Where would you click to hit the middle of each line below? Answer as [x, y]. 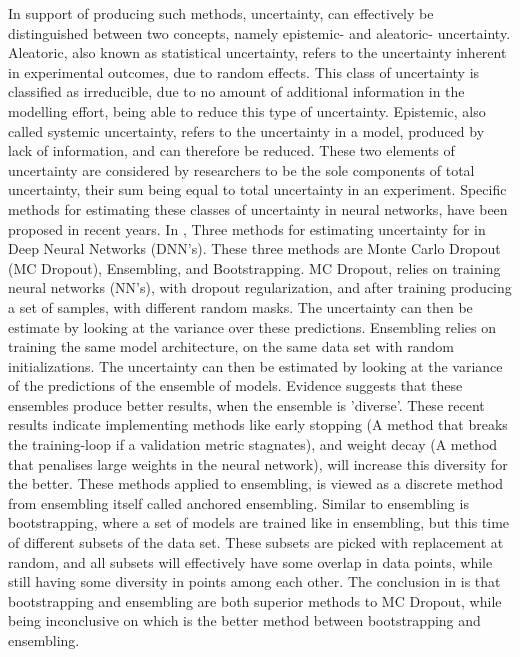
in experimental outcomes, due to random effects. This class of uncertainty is [244, 71]
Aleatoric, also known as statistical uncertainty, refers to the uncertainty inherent [257, 52]
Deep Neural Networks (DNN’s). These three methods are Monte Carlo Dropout [254, 248]
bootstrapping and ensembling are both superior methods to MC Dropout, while [255, 600]
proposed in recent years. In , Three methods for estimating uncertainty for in [247, 228]
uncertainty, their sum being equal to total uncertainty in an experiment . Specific [257, 189]
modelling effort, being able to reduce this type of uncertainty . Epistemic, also [247, 110]
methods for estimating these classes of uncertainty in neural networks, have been [258, 208]
